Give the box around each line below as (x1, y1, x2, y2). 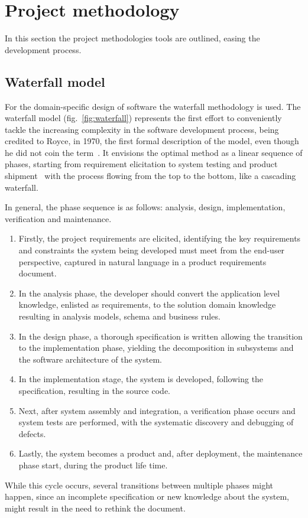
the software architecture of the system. (18, 353, 162, 365)
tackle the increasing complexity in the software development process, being (5, 123, 279, 135)
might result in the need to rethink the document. (5, 501, 186, 514)
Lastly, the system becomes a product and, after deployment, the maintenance (18, 447, 303, 460)
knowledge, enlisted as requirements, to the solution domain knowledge (18, 298, 276, 311)
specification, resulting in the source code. (18, 384, 170, 396)
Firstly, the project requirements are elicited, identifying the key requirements (18, 232, 301, 245)
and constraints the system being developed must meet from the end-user (18, 244, 285, 256)
